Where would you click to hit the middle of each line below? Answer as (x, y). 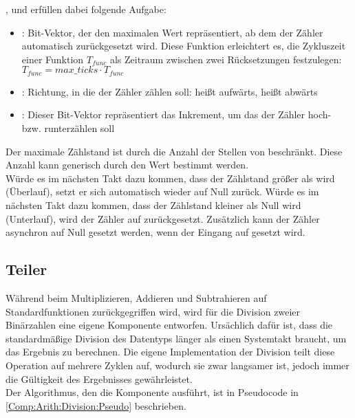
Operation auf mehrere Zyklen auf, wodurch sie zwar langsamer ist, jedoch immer (177, 365)
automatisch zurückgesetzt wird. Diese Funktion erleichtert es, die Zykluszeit (184, 46)
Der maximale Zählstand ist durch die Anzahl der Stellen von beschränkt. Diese (174, 151)
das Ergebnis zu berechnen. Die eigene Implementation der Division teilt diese (170, 352)
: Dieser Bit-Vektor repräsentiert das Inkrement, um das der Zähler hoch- (176, 114)
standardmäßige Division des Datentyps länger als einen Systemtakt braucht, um (176, 338)
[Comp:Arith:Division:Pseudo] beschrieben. (96, 405)
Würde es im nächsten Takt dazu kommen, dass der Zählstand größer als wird (170, 178)
